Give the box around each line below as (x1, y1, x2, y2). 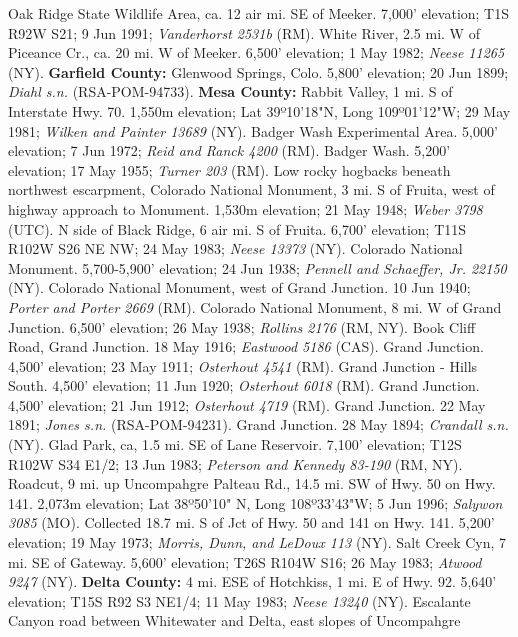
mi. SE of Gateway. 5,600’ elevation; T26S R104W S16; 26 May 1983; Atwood (8, 551, 482, 572)
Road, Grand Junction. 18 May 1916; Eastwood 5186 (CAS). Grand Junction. (8, 336, 484, 357)
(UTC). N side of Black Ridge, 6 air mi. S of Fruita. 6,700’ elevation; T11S (8, 218, 467, 239)
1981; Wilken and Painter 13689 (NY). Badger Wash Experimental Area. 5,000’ (8, 120, 498, 141)
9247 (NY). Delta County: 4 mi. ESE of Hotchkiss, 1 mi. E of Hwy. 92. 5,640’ (8, 571, 497, 592)
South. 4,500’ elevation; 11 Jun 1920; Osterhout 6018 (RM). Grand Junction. (8, 375, 480, 396)
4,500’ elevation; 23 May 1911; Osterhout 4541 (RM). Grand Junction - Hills (8, 355, 478, 376)
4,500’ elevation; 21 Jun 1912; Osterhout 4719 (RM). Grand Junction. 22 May (8, 394, 486, 415)
